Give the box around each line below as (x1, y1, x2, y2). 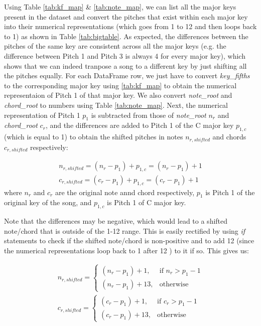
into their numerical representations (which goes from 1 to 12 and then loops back (4, 21, 257, 32)
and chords (212, 131, 246, 142)
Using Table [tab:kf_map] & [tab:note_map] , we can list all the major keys (4, 2, 236, 12)
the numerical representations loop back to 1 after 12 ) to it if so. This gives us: (4, 245, 249, 256)
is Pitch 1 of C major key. (107, 197, 186, 208)
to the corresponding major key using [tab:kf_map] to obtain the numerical (4, 80, 237, 90)
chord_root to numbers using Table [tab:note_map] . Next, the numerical (4, 99, 228, 110)
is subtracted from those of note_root (91, 109, 206, 120)
